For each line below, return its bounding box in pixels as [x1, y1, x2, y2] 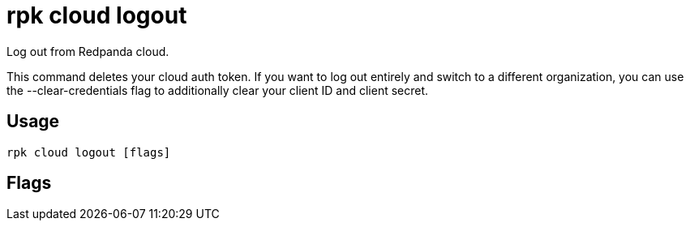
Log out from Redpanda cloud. [6, 44, 169, 58]
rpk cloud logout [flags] [6, 145, 171, 159]
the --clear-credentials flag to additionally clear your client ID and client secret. [6, 83, 429, 97]
